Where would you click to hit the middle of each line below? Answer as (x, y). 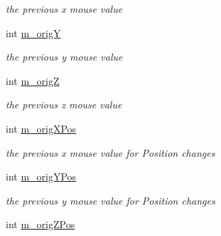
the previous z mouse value (64, 104)
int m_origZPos (41, 224)
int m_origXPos (41, 128)
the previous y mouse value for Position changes (110, 200)
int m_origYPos (41, 176)
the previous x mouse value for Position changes (110, 152)
